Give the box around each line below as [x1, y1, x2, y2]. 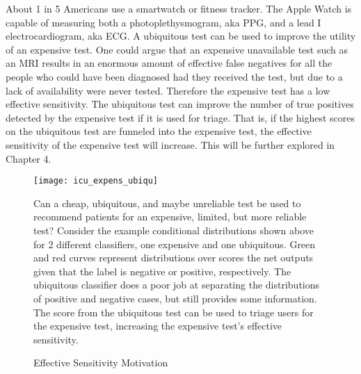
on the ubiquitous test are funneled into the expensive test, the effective [6, 124, 312, 138]
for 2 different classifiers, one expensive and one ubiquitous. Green [33, 236, 316, 251]
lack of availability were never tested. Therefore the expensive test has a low [6, 83, 330, 97]
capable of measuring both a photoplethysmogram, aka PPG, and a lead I [6, 15, 321, 29]
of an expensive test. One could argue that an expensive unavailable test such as [6, 42, 348, 56]
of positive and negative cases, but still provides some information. [33, 291, 317, 305]
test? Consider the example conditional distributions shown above [33, 222, 314, 237]
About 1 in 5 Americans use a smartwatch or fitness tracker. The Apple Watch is [6, 1, 352, 15]
